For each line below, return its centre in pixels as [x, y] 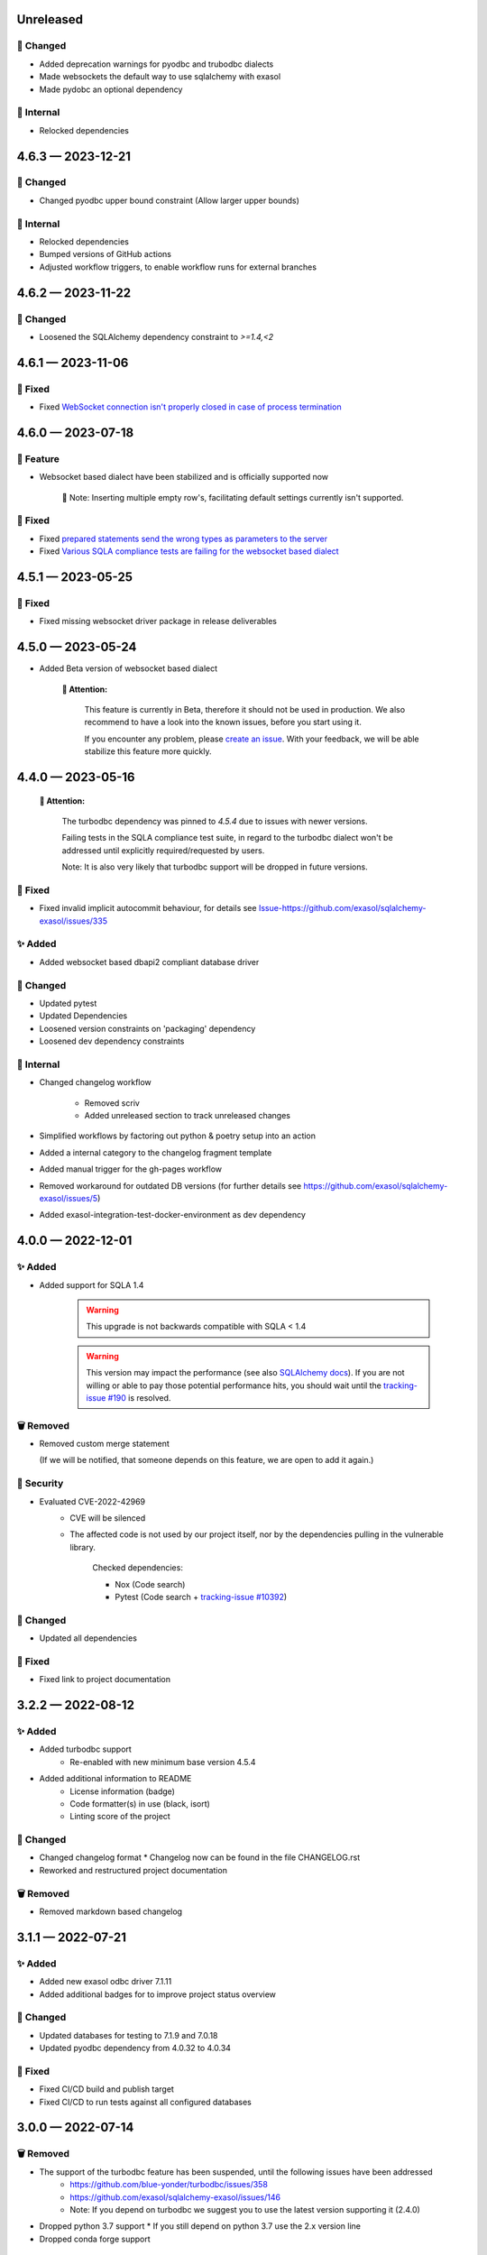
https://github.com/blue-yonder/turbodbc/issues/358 [169, 2185]
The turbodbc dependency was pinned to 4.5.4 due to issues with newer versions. [215, 821]
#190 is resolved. [139, 1397]
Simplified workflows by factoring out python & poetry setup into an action [177, 1136]
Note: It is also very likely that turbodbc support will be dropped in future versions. [215, 867]
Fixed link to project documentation [105, 1680]
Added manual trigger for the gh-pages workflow [131, 1169]
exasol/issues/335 [74, 921]
